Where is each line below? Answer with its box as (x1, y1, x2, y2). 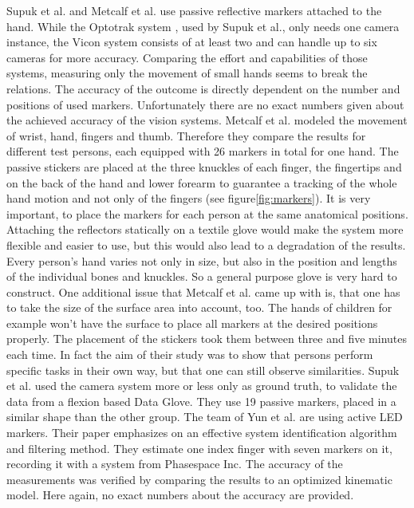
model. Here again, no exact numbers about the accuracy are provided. (6, 486, 354, 503)
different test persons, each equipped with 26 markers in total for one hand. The (6, 143, 399, 159)
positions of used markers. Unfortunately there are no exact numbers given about (6, 96, 404, 112)
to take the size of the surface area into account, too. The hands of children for (6, 299, 392, 316)
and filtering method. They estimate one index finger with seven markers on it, (6, 439, 392, 456)
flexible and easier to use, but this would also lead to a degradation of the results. (6, 236, 406, 253)
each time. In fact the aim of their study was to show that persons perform (6, 346, 373, 363)
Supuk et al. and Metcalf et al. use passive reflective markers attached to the (6, 2, 382, 18)
